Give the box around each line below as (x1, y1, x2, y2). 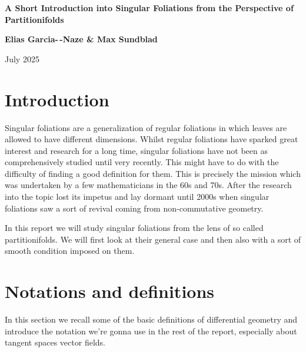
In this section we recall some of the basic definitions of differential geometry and (5, 313, 298, 326)
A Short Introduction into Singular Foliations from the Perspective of (5, 2, 294, 14)
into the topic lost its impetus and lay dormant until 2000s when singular (5, 190, 270, 203)
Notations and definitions (5, 279, 215, 303)
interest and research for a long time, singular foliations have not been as (5, 144, 268, 156)
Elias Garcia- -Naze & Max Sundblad (5, 33, 158, 45)
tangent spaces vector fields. (5, 336, 105, 348)
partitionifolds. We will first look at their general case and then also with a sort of (5, 233, 301, 245)
